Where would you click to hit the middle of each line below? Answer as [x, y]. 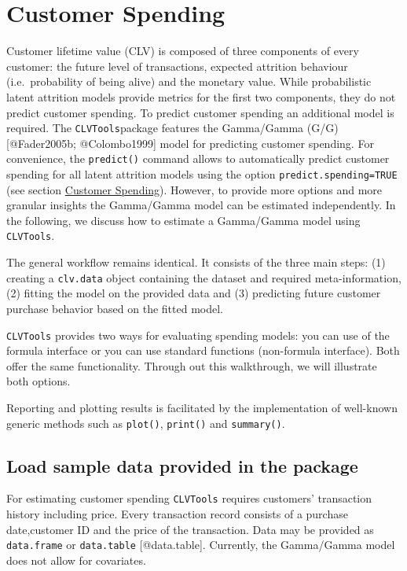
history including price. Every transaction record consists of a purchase [177, 514]
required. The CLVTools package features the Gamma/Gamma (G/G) [172, 128]
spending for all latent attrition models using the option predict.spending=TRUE [202, 174]
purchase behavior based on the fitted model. [115, 308]
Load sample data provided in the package [182, 465]
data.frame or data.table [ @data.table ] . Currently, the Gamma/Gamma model [201, 545]
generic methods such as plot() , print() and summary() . [146, 423]
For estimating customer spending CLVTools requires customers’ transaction [189, 498]
